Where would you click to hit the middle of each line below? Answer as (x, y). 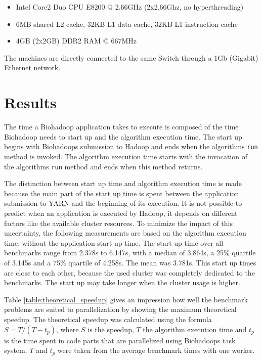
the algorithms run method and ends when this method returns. (103, 166)
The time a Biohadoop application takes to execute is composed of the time (121, 127)
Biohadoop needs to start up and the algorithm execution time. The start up (123, 136)
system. (16, 350)
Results (30, 102)
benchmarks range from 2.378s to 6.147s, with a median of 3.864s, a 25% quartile (130, 253)
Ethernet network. (32, 67)
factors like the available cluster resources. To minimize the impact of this (118, 223)
